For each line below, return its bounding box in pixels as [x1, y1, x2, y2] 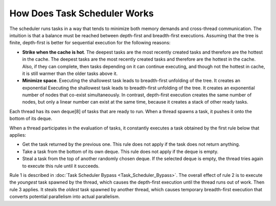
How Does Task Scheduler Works [9, 8, 154, 19]
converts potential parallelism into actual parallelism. [9, 194, 120, 200]
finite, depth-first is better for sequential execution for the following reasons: [9, 40, 171, 46]
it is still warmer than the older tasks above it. [22, 70, 118, 76]
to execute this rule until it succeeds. [22, 163, 100, 169]
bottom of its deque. [9, 115, 53, 122]
